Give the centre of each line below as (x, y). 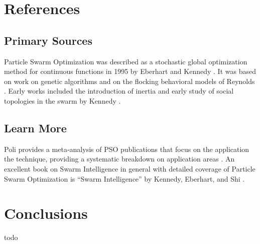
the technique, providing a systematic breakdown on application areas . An (119, 159)
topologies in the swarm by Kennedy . (62, 100)
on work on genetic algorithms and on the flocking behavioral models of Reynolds (129, 81)
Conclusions (46, 213)
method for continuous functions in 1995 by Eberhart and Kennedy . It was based (130, 71)
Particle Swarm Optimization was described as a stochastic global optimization (126, 61)
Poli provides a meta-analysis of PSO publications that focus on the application (127, 149)
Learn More (35, 128)
